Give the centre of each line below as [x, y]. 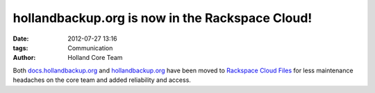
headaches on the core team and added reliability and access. [102, 80]
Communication [90, 48]
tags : [20, 48]
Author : [24, 58]
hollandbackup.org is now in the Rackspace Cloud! [162, 18]
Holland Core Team [95, 58]
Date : [21, 39]
